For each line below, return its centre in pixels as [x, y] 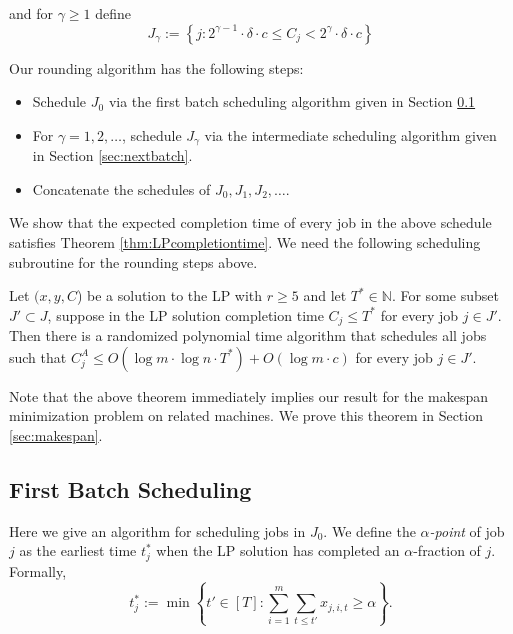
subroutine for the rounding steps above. [133, 261]
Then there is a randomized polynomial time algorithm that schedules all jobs [248, 335]
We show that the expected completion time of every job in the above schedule [250, 222]
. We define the [369, 530]
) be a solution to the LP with [169, 295]
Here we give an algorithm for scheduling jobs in [157, 530]
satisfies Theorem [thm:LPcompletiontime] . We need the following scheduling [245, 242]
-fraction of [447, 550]
